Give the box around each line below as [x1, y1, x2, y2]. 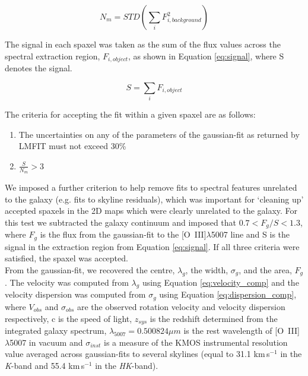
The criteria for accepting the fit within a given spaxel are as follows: [5, 108, 256, 120]
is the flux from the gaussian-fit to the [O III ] [40, 228, 207, 241]
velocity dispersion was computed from [5, 288, 146, 301]
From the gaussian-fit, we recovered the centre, [5, 263, 175, 276]
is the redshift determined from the [150, 312, 278, 324]
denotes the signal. [5, 62, 72, 74]
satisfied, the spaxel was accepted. [5, 252, 128, 264]
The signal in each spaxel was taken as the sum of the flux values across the [5, 38, 281, 50]
